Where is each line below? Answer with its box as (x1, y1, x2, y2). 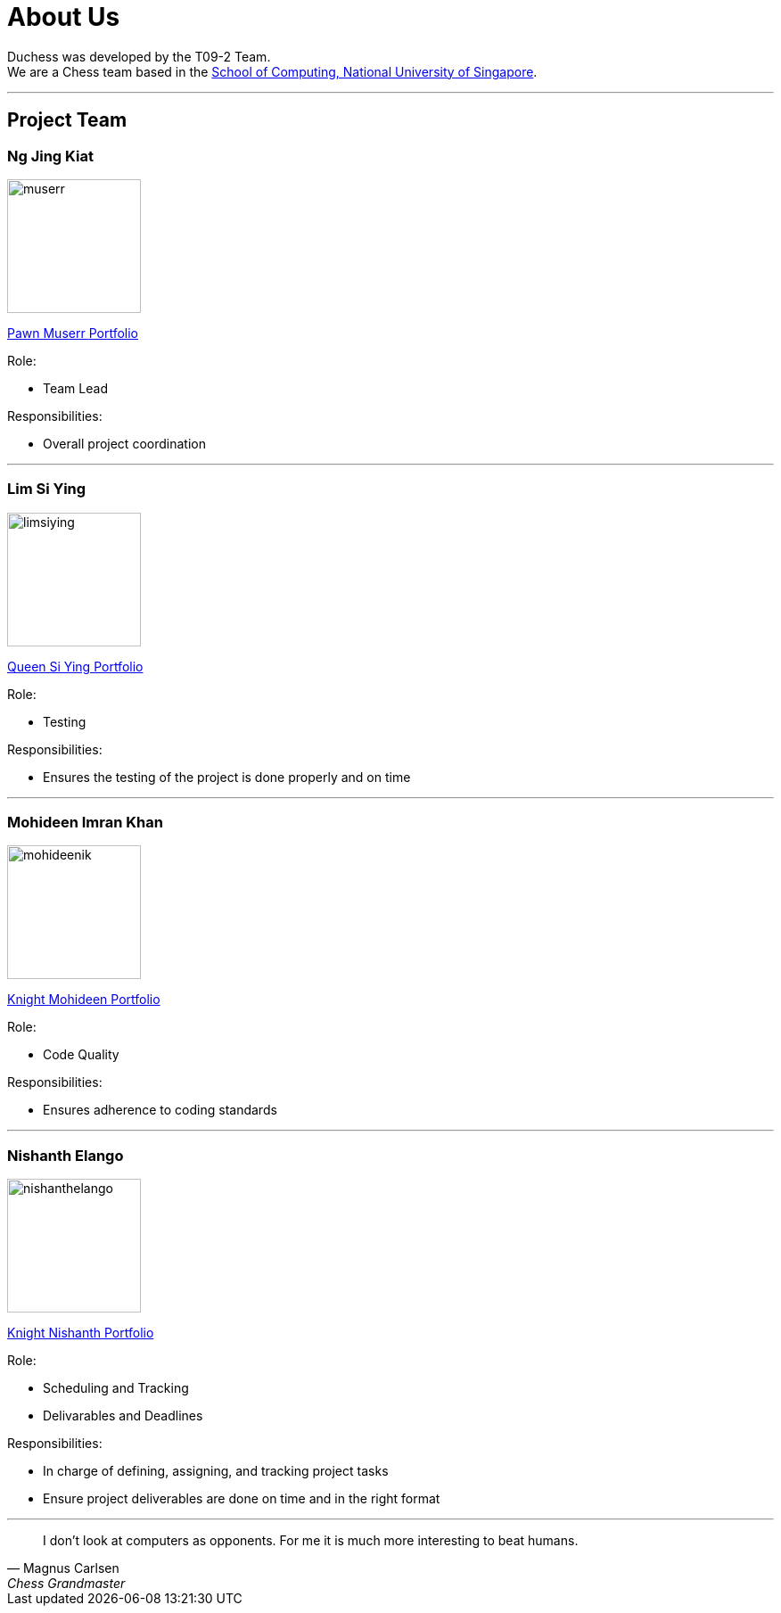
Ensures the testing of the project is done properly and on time (43, 769, 411, 785)
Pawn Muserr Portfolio (7, 325, 138, 341)
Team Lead (43, 380, 108, 396)
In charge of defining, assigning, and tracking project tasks (43, 1463, 389, 1479)
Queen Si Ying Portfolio (7, 658, 144, 674)
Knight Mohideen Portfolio (7, 992, 160, 1008)
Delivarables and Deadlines (43, 1408, 203, 1424)
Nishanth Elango (7, 1146, 124, 1164)
